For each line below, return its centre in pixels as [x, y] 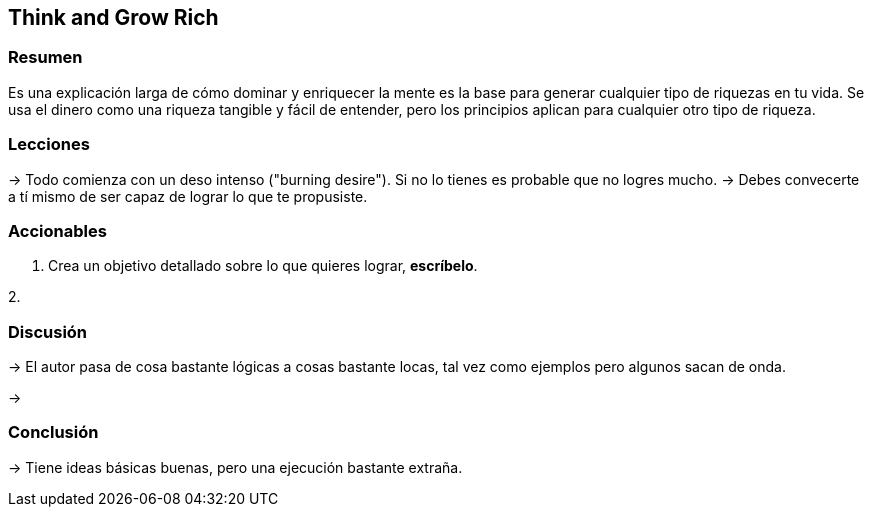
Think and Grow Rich [113, 17]
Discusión [48, 331]
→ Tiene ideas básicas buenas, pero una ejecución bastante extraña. [235, 467]
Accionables [57, 230]
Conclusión [53, 432]
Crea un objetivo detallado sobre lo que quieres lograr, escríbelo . [263, 266]
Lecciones [49, 144]
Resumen [45, 57]
